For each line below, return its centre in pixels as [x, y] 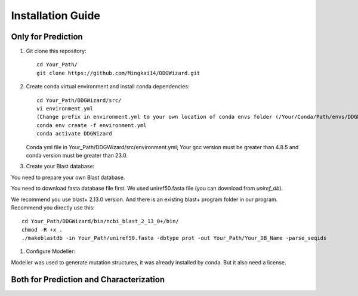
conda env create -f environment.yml [92, 125]
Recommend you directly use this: [53, 207]
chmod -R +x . [42, 229]
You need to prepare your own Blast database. [68, 177]
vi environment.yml [65, 109]
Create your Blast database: [60, 166]
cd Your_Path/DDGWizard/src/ [79, 100]
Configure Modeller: [51, 251]
